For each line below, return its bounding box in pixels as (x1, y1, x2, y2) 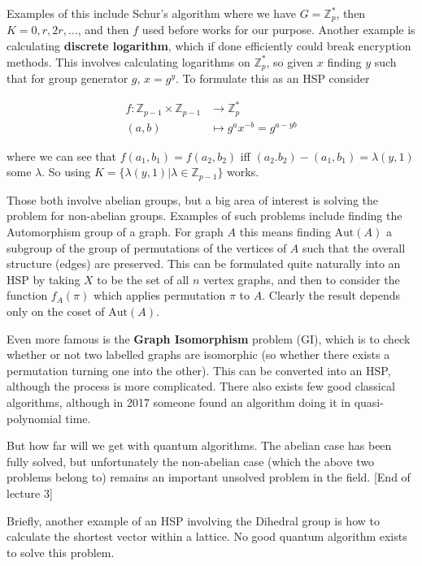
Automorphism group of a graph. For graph (7, 223, 224, 240)
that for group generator (7, 70, 128, 87)
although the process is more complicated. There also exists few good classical (7, 378, 395, 395)
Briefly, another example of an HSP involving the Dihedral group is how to (7, 512, 380, 529)
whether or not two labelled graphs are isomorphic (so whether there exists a (7, 346, 390, 363)
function (7, 287, 48, 304)
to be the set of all (97, 270, 189, 287)
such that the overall (302, 239, 406, 256)
